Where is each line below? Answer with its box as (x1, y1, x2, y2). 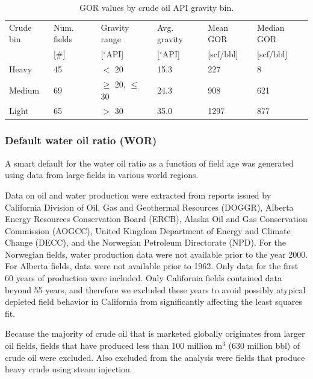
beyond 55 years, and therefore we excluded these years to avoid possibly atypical (5, 283, 306, 296)
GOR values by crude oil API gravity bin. (79, 1, 234, 13)
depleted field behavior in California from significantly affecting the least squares (5, 295, 302, 308)
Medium (9, 83, 40, 96)
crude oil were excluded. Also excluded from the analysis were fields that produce (5, 351, 305, 363)
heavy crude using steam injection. (5, 363, 132, 375)
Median (257, 21, 285, 33)
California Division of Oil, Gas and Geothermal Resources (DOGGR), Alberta (5, 200, 294, 213)
